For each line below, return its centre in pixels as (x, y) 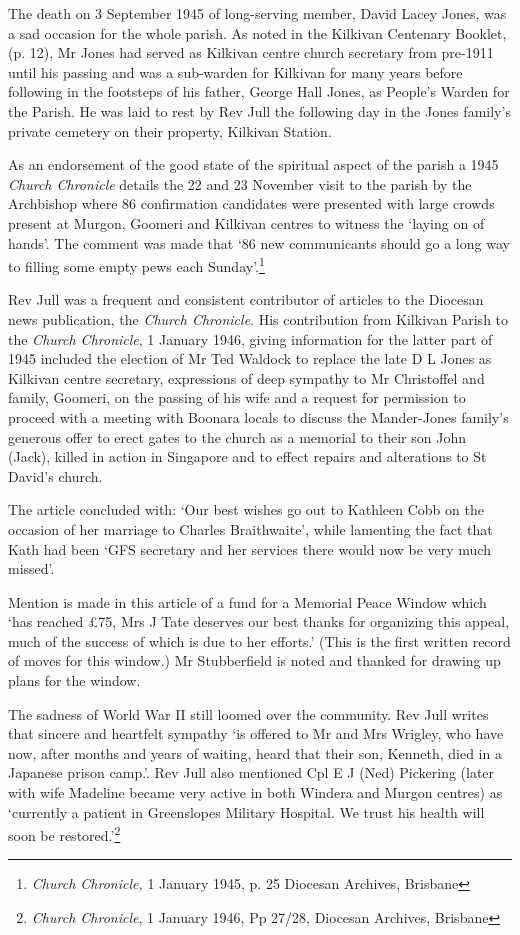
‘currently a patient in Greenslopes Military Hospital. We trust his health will (246, 811)
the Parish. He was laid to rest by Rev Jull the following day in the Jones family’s (259, 110)
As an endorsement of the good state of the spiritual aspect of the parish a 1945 (253, 164)
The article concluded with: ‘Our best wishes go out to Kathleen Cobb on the (246, 509)
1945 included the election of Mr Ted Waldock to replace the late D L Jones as (250, 358)
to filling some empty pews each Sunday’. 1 (136, 264)
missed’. (31, 568)
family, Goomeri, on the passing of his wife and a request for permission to (237, 397)
